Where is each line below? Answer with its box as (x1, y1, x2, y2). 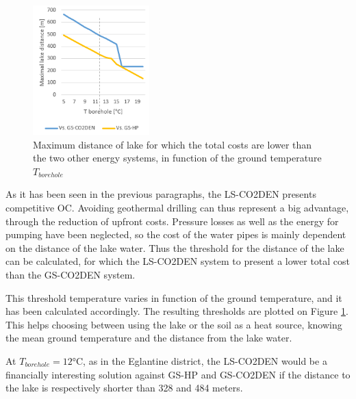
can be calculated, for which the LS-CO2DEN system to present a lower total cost (5, 254, 351, 268)
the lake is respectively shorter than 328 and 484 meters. (5, 381, 243, 395)
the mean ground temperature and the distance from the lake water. (5, 331, 292, 345)
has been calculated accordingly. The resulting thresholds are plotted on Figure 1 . (5, 304, 348, 318)
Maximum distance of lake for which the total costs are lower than (33, 137, 312, 151)
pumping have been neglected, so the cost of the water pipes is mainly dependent (5, 227, 346, 242)
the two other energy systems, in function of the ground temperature (33, 151, 322, 165)
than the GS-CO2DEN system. (5, 267, 136, 281)
